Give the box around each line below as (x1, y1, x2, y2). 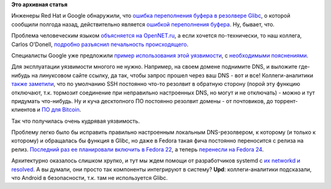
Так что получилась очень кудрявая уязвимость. (11, 117, 140, 125)
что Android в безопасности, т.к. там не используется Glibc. (11, 174, 168, 182)
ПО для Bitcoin (42, 106, 80, 114)
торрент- (274, 97, 299, 104)
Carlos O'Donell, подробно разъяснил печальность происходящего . (11, 40, 189, 48)
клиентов (11, 106, 36, 114)
